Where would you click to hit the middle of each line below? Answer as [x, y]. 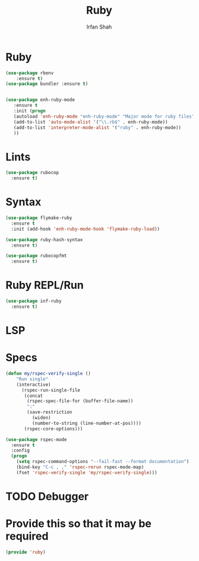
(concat [34, 396]
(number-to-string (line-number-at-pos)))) [87, 423]
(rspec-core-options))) [53, 428]
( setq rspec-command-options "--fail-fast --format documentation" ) [103, 462]
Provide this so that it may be [79, 524]
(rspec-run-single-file [51, 390]
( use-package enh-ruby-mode [40, 100]
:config [20, 450]
